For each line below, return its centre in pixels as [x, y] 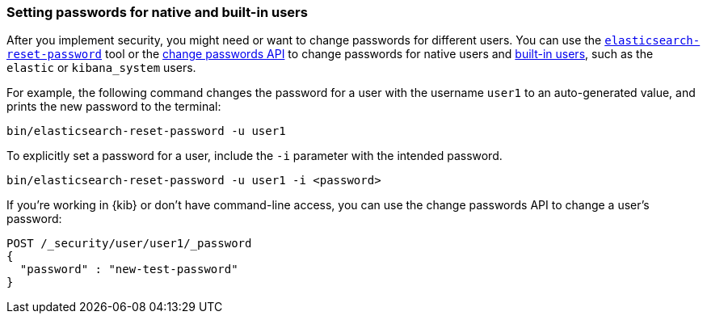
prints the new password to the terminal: [114, 107]
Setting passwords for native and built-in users [157, 12]
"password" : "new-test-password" [129, 269]
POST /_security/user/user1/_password [129, 244]
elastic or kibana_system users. [101, 68]
